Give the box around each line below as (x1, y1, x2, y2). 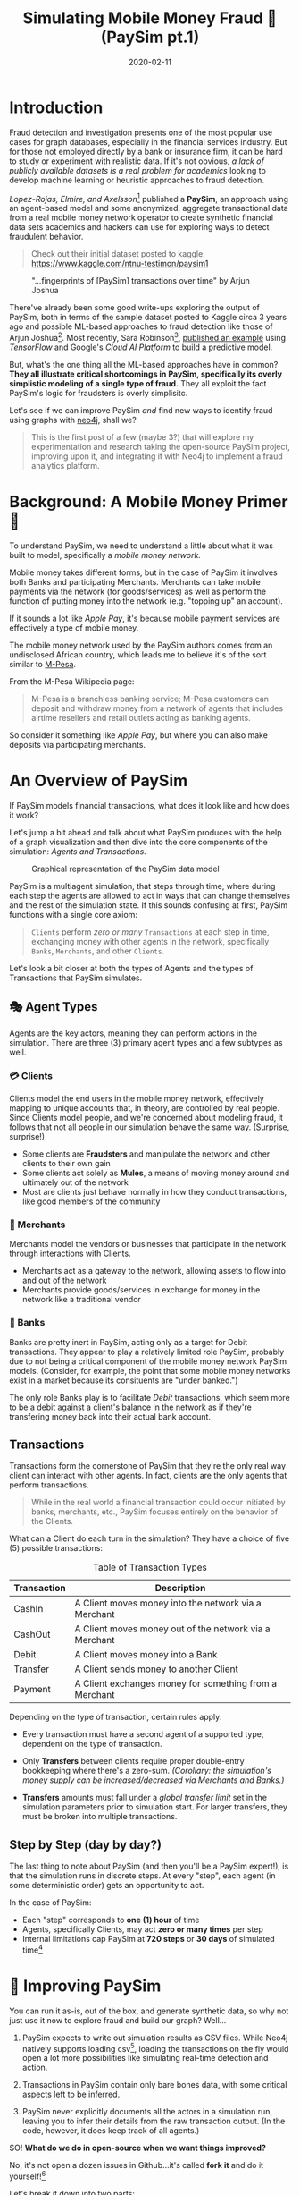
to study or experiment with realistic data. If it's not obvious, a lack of (9, 156, 265, 166)
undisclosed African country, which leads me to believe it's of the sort (9, 648, 267, 660)
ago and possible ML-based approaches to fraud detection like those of (9, 321, 274, 332)
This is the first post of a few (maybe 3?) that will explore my (30, 432, 254, 442)
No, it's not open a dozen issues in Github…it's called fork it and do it (9, 2160, 264, 2171)
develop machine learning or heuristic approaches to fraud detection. (9, 174, 265, 185)
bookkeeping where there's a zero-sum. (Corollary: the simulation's (21, 1766, 272, 1776)
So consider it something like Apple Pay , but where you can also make (9, 729, 268, 741)
